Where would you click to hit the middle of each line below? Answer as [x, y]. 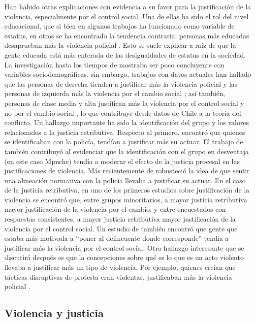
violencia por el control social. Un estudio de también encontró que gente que [121, 228]
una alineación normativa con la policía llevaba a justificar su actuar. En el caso [125, 180]
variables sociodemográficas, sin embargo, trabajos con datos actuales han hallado [128, 74]
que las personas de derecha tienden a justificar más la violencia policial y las [121, 83]
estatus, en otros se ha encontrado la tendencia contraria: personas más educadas [127, 35]
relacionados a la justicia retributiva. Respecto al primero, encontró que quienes [125, 132]
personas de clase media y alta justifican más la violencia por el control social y [124, 103]
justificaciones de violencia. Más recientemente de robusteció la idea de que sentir [127, 171]
